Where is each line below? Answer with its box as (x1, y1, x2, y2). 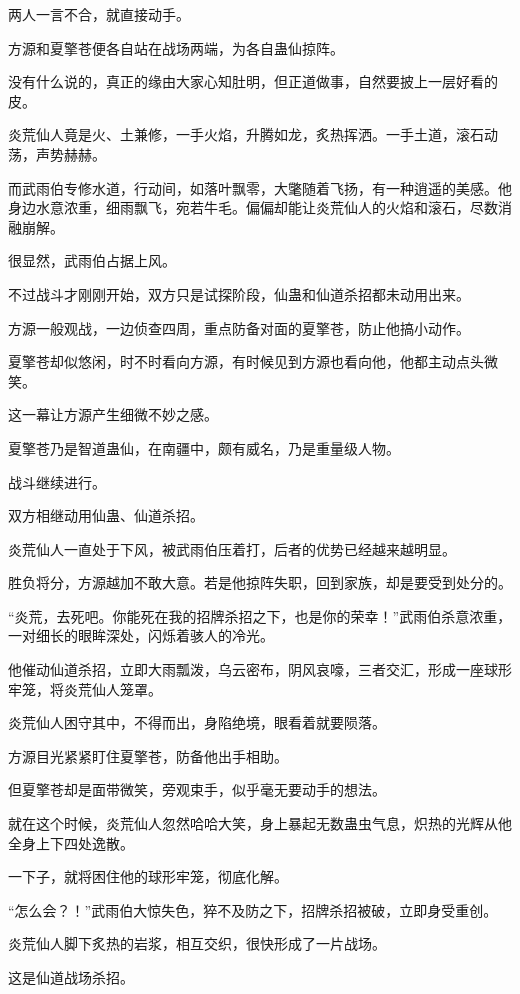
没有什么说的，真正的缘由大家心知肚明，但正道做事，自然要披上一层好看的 (8, 71, 498, 92)
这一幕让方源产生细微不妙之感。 (8, 404, 218, 425)
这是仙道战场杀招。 (8, 967, 134, 987)
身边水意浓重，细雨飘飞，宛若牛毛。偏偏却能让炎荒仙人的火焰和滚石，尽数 (8, 197, 498, 218)
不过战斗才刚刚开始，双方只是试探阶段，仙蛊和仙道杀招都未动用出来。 (8, 283, 470, 304)
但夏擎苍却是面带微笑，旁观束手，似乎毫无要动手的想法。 (8, 779, 386, 800)
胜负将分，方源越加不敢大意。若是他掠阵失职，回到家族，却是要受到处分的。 (8, 572, 512, 593)
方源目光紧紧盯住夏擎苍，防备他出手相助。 (8, 745, 288, 766)
